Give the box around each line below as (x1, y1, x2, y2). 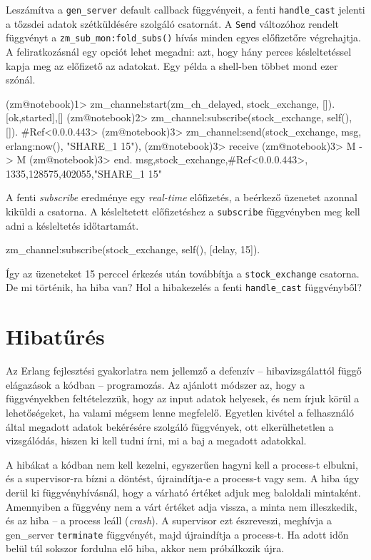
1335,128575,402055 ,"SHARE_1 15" (6, 166, 162, 180)
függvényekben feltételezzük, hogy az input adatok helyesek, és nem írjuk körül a (6, 391, 360, 406)
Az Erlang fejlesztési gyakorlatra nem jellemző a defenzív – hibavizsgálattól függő (6, 363, 362, 378)
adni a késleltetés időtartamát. (6, 218, 139, 233)
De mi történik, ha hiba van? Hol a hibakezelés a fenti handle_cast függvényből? (6, 280, 362, 295)
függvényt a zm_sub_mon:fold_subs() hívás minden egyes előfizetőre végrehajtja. (6, 30, 361, 45)
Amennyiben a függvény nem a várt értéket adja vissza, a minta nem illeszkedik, (6, 499, 357, 514)
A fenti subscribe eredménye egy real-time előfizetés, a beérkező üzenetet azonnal (6, 190, 357, 205)
